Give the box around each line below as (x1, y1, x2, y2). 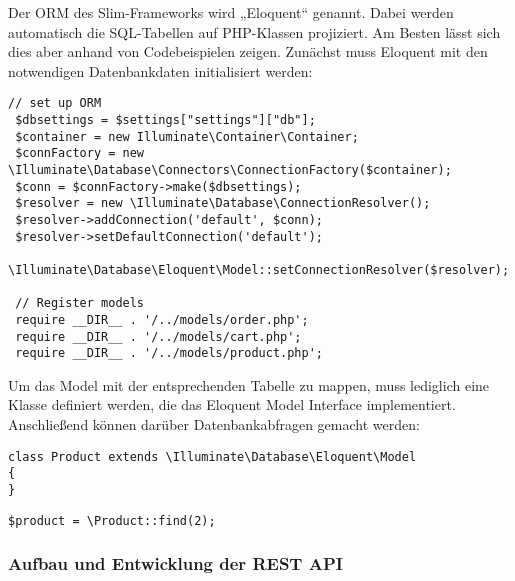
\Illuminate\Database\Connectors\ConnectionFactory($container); (8, 163, 452, 177)
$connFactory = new (15, 146, 145, 161)
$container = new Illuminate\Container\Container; (15, 129, 359, 144)
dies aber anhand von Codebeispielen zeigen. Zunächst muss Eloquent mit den (8, 41, 488, 62)
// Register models (15, 296, 145, 311)
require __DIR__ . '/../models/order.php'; (15, 312, 309, 327)
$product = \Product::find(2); (8, 513, 216, 528)
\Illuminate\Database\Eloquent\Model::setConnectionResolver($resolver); (8, 262, 510, 277)
